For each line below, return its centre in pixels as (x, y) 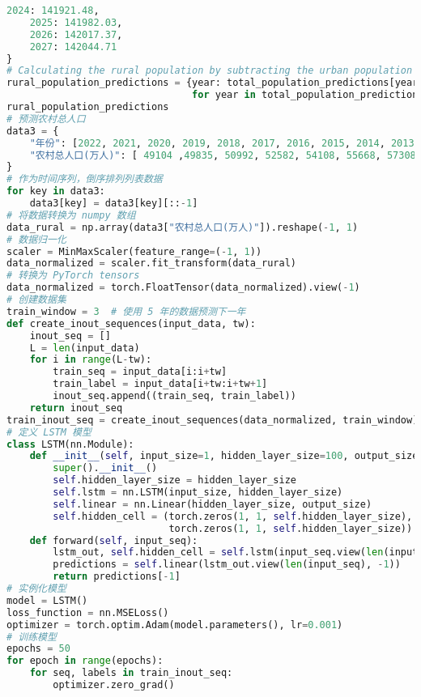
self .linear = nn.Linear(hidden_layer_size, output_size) (213, 504)
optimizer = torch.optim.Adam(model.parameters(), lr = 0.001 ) (175, 625)
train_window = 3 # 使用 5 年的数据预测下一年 (126, 311)
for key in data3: (56, 191)
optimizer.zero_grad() (114, 685)
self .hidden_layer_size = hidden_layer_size (174, 480)
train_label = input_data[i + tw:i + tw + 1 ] (160, 384)
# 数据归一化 (36, 239)
